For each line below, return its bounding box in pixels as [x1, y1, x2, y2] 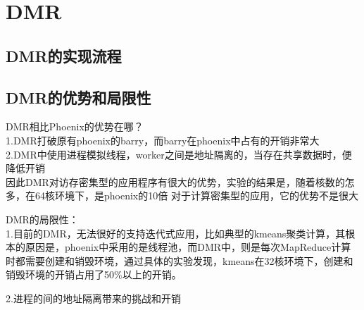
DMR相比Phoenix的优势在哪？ [6, 119, 144, 134]
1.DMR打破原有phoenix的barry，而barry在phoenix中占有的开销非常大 [6, 132, 320, 147]
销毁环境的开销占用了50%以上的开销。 [6, 267, 182, 282]
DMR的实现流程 [6, 44, 122, 66]
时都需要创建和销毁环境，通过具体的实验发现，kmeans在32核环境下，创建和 [6, 253, 353, 268]
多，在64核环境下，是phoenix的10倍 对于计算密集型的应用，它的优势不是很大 [6, 188, 358, 203]
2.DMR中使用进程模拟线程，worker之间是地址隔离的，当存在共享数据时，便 [6, 147, 352, 161]
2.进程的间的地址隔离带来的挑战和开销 [6, 290, 181, 305]
